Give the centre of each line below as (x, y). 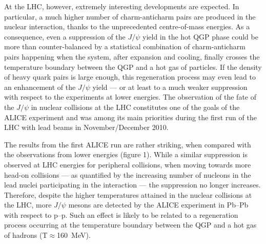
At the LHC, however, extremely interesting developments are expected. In (122, 6)
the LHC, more (28, 205)
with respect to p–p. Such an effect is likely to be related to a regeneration (121, 214)
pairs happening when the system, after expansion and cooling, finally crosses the (132, 56)
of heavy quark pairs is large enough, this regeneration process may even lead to (130, 77)
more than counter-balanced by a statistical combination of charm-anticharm (125, 46)
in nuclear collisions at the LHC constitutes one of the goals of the (135, 107)
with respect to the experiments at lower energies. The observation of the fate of (130, 97)
